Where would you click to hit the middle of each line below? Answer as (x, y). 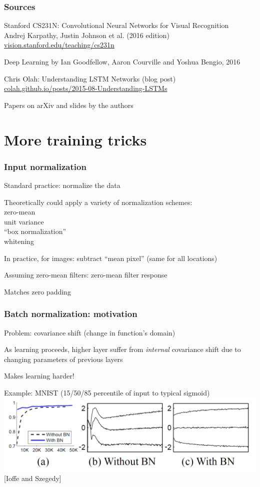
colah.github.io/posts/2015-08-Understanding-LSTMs (86, 88)
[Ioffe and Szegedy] (33, 478)
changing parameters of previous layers (63, 359)
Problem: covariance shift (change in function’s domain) (90, 332)
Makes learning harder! (39, 376)
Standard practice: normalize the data (62, 185)
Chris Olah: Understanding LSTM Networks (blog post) (90, 78)
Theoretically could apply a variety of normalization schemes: (98, 202)
